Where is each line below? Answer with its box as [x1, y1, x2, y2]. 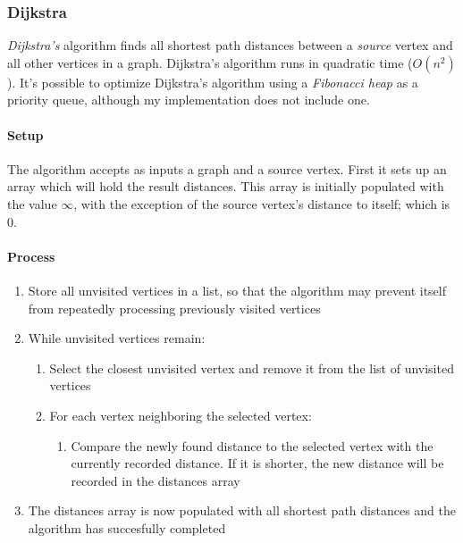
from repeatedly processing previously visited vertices [28, 298, 321, 317]
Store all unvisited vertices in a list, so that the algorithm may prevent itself [28, 280, 446, 299]
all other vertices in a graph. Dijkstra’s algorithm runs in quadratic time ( [7, 53, 413, 71]
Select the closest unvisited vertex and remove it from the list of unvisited [49, 358, 454, 377]
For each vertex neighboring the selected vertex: [49, 405, 312, 424]
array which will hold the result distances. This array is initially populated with [7, 177, 444, 196]
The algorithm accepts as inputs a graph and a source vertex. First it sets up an [7, 159, 447, 178]
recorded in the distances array [71, 471, 240, 489]
